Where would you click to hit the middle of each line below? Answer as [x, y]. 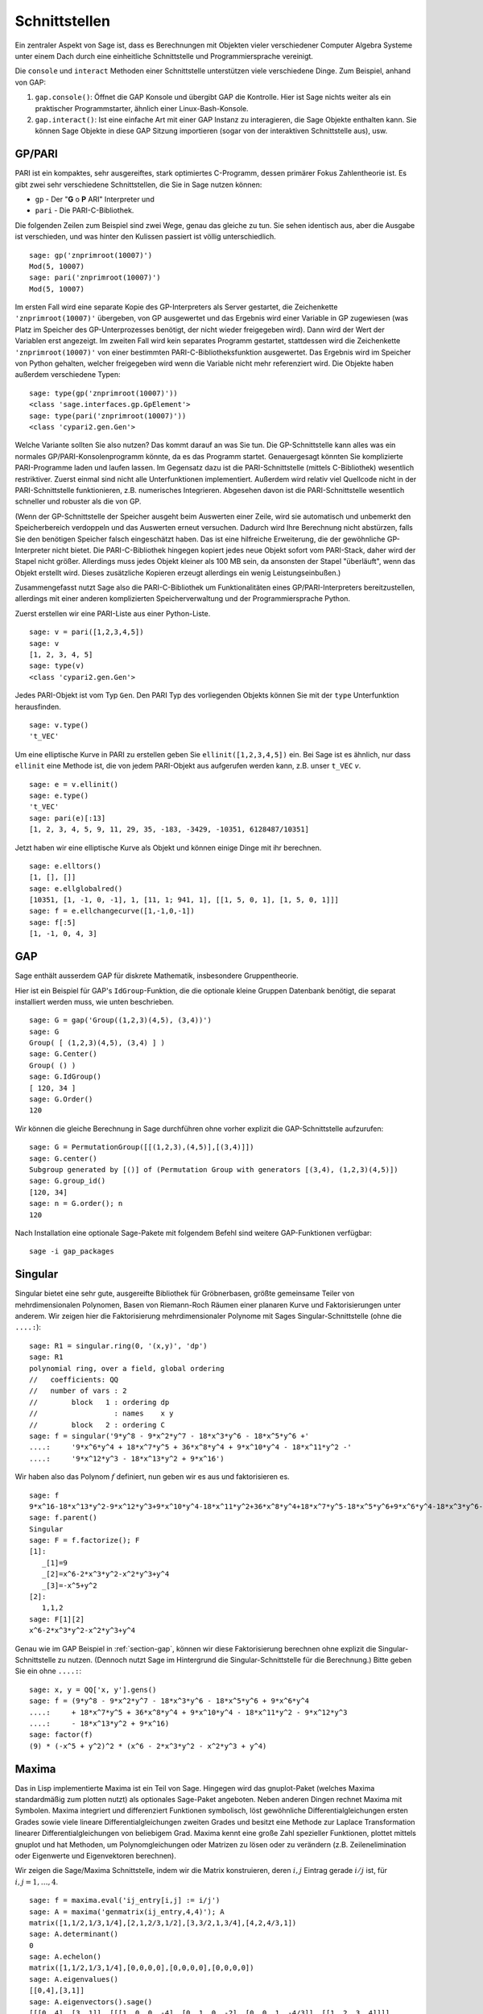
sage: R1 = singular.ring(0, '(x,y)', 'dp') [119, 1346]
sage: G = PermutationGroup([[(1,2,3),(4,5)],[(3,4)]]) [142, 1147]
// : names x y [101, 1413]
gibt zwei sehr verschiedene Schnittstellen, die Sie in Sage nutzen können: [138, 184]
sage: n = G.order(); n [76, 1204]
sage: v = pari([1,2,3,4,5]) [87, 632]
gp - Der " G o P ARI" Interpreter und [95, 199]
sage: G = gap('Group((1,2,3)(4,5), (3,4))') [121, 1020]
